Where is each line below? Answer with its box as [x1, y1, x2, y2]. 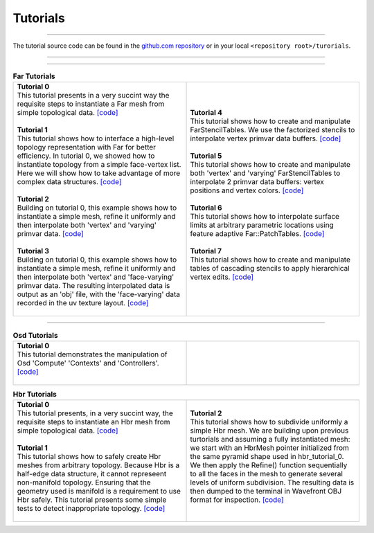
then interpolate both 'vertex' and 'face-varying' [17, 272, 175, 282]
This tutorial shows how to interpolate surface [190, 212, 339, 222]
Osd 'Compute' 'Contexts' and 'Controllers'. [17, 358, 159, 368]
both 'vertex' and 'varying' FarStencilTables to [190, 168, 341, 178]
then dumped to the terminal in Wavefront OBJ [190, 487, 342, 496]
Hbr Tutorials [12, 389, 57, 399]
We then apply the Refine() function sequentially [190, 460, 348, 470]
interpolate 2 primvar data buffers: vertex [190, 177, 325, 187]
